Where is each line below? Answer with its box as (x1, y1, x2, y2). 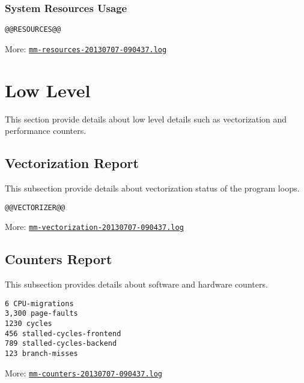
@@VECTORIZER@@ (5, 203, 65, 212)
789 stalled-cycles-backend (5, 339, 117, 348)
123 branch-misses (5, 349, 78, 358)
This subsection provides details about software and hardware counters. (5, 278, 268, 291)
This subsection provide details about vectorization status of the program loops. (5, 182, 300, 195)
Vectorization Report (5, 154, 139, 172)
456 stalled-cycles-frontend (5, 329, 121, 338)
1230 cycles (5, 319, 52, 328)
